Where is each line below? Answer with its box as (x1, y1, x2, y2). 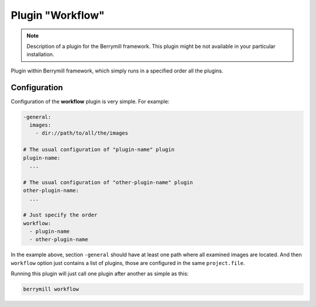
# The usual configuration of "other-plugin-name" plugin (23, 179, 193, 185)
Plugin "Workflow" (11, 9, 105, 22)
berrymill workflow (23, 286, 79, 292)
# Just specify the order (23, 212, 98, 219)
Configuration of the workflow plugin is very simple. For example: (11, 98, 170, 105)
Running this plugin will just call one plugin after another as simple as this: (11, 270, 189, 277)
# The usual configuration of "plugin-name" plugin (23, 146, 175, 153)
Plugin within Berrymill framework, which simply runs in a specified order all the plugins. (11, 67, 224, 74)
